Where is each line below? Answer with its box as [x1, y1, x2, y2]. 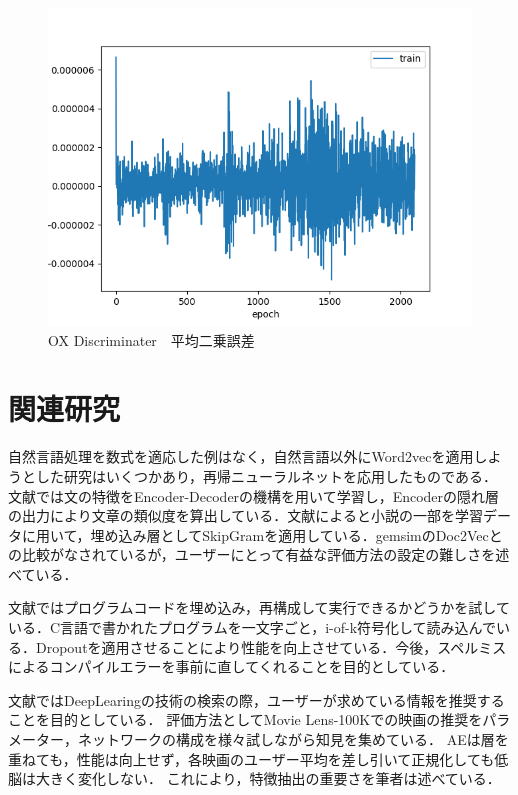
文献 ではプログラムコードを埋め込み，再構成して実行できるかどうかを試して [8, 597, 510, 618]
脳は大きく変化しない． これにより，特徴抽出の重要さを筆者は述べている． [8, 768, 501, 789]
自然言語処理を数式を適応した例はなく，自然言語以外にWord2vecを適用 [8, 446, 474, 467]
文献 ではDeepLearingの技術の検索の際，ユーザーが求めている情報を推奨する [8, 689, 505, 710]
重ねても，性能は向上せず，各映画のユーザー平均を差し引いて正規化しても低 [8, 748, 509, 769]
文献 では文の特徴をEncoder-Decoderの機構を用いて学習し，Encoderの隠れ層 [8, 485, 500, 506]
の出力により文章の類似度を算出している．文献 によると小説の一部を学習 [8, 505, 483, 526]
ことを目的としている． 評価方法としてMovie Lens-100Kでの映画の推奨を [8, 709, 483, 730]
